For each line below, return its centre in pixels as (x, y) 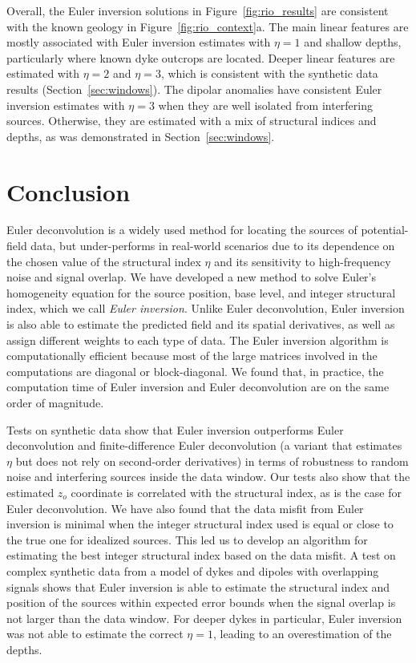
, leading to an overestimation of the (302, 634)
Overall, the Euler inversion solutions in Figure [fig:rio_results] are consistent (198, 10)
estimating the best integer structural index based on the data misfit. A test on (201, 555)
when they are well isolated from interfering (265, 105)
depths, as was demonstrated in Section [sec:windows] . (141, 136)
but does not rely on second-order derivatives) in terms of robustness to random (212, 461)
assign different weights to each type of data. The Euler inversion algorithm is (198, 340)
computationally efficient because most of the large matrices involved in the (192, 356)
